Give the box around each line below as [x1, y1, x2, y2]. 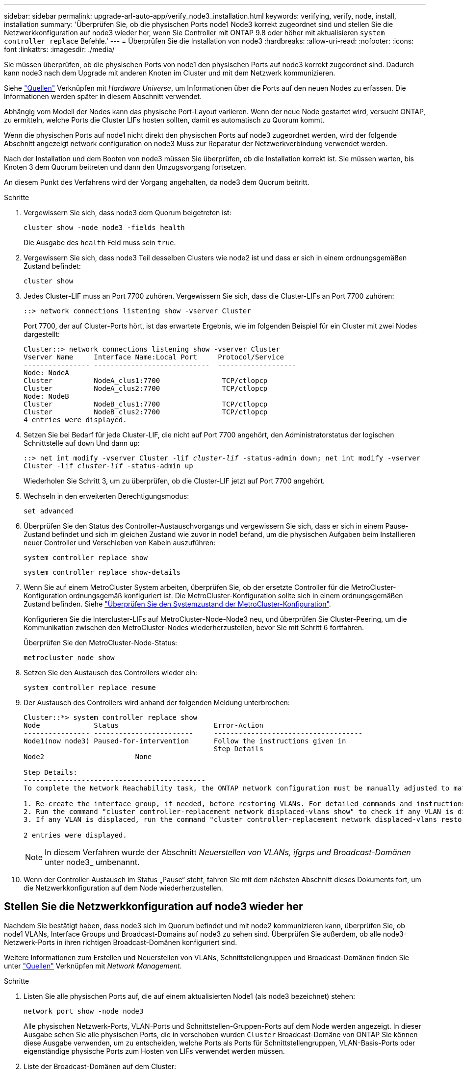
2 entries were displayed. [24, 831, 127, 839]
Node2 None [24, 753, 152, 761]
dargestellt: [24, 330, 60, 338]
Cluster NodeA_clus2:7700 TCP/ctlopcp [24, 384, 268, 392]
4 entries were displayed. [24, 416, 127, 424]
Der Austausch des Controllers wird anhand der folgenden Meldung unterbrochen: [24, 698, 290, 707]
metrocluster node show [24, 654, 115, 662]
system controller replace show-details [24, 568, 181, 576]
